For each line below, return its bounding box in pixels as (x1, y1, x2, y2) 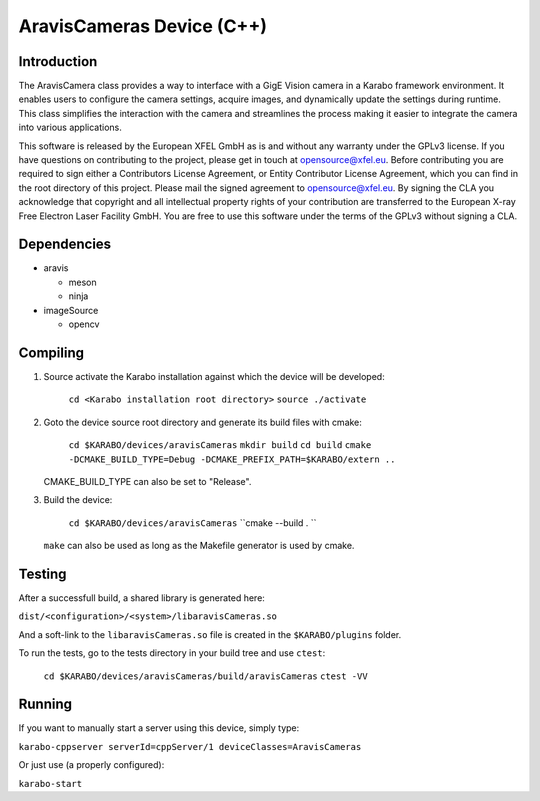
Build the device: (43, 494, 113, 506)
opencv (68, 318, 100, 330)
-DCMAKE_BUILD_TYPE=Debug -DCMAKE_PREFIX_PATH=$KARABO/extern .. (68, 453, 396, 465)
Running (18, 696, 73, 713)
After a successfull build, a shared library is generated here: (18, 591, 265, 604)
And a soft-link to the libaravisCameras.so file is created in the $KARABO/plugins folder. (18, 628, 402, 640)
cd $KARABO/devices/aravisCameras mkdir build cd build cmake (68, 440, 372, 451)
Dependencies (18, 236, 112, 253)
